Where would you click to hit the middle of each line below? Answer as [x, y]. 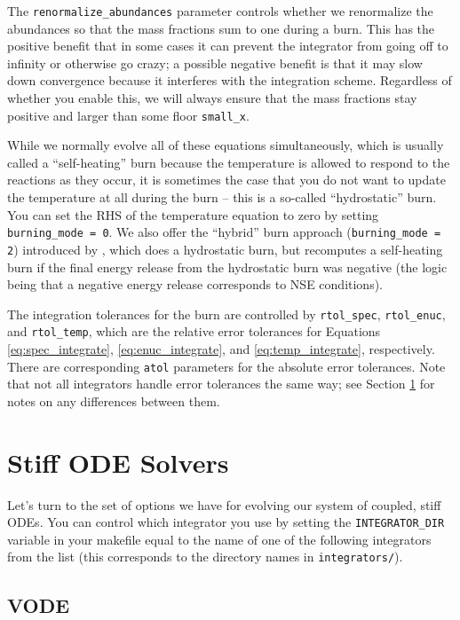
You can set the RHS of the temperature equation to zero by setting [193, 214]
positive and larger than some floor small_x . [128, 115]
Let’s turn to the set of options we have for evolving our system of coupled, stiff [224, 504]
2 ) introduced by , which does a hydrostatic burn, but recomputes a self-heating [225, 249]
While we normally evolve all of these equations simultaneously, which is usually [226, 145]
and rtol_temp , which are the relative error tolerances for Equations [194, 331]
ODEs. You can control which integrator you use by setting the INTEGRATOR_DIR [226, 522]
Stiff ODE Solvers [118, 462]
